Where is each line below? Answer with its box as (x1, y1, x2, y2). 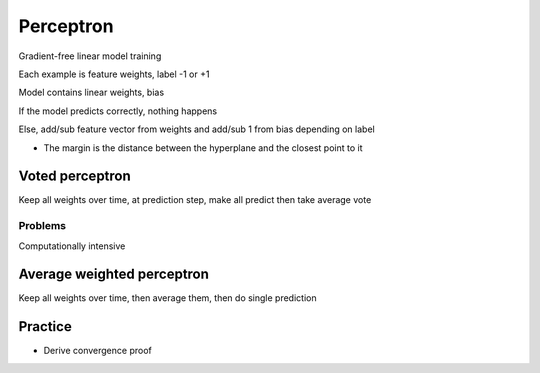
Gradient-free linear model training (18, 50, 162, 62)
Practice (18, 318, 72, 335)
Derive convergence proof (43, 345, 152, 357)
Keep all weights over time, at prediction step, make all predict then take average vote (18, 194, 372, 206)
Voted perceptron (18, 168, 132, 185)
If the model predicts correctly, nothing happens (18, 105, 218, 117)
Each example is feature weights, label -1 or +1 (18, 68, 210, 80)
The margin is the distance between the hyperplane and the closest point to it (43, 141, 363, 154)
